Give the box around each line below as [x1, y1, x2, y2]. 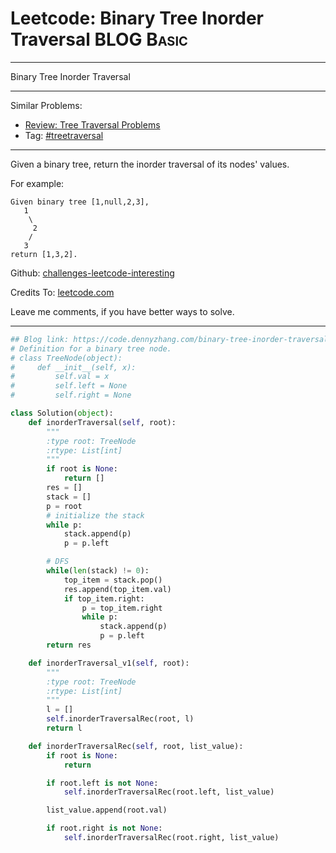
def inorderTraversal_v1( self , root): [28, 658, 190, 668]
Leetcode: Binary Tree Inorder [10, 7, 264, 30]
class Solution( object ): [10, 408, 114, 419]
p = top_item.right [81, 603, 163, 613]
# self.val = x [10, 372, 110, 382]
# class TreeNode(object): [10, 353, 123, 363]
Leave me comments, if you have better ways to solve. [10, 305, 235, 317]
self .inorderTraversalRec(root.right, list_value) [63, 833, 280, 843]
